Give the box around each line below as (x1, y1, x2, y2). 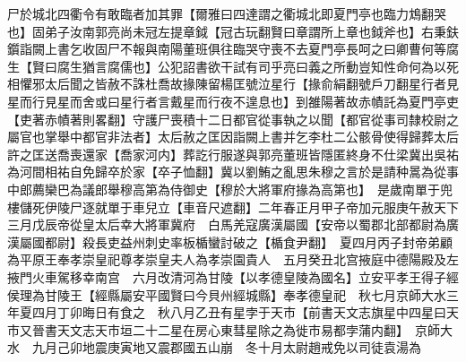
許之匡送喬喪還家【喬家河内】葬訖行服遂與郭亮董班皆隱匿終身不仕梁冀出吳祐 (7, 144, 459, 163)
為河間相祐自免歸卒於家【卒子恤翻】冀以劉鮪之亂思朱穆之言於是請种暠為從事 (7, 162, 459, 181)
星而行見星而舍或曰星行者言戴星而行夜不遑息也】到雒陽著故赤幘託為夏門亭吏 (7, 91, 459, 110)
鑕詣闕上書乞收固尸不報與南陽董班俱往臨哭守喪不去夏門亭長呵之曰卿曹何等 (7, 39, 446, 58)
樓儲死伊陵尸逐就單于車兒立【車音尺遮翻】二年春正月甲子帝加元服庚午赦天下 (7, 197, 459, 216)
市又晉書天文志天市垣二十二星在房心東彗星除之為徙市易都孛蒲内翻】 (7, 320, 402, 339)
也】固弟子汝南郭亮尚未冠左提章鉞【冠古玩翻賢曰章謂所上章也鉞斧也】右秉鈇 (7, 22, 459, 40)
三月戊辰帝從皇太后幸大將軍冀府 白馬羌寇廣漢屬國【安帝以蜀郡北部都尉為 (7, 215, 446, 234)
